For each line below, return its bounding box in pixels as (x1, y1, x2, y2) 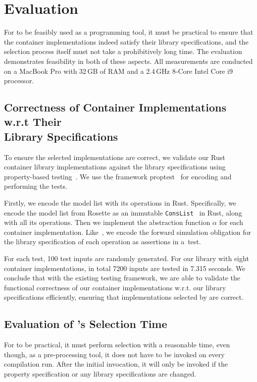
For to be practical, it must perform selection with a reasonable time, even (4, 339, 230, 350)
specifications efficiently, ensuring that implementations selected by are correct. (4, 292, 244, 302)
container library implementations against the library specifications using (4, 162, 226, 172)
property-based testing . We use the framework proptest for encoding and (4, 171, 232, 181)
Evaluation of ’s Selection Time (4, 316, 167, 331)
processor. (4, 75, 34, 86)
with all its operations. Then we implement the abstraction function (4, 217, 210, 227)
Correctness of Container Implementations (4, 100, 226, 115)
